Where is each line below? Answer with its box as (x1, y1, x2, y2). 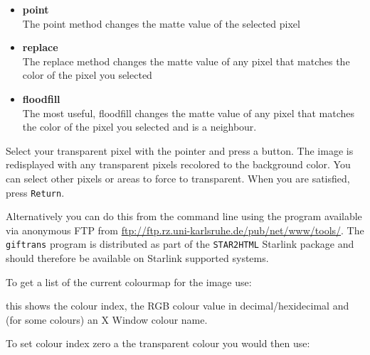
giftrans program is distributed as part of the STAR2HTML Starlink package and (6, 236, 354, 251)
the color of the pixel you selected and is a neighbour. (22, 119, 257, 134)
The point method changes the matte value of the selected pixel (22, 16, 300, 31)
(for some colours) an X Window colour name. (6, 312, 208, 327)
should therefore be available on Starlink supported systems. (6, 251, 269, 266)
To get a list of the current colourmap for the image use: (6, 274, 252, 289)
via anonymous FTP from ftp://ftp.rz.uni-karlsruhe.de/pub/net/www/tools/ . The (6, 222, 364, 237)
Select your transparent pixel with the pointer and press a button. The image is (6, 143, 354, 158)
